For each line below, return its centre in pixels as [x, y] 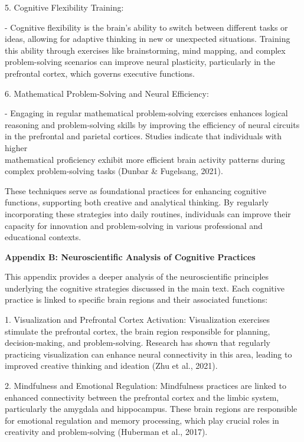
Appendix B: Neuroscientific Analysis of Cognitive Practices [130, 256]
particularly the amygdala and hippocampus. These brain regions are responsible [151, 409]
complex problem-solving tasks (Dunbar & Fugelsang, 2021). [114, 171]
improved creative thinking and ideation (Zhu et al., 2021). [111, 366]
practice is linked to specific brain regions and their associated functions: [136, 299]
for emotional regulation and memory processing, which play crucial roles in [142, 420]
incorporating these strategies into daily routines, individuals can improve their [148, 213]
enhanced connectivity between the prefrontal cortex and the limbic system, [142, 397]
